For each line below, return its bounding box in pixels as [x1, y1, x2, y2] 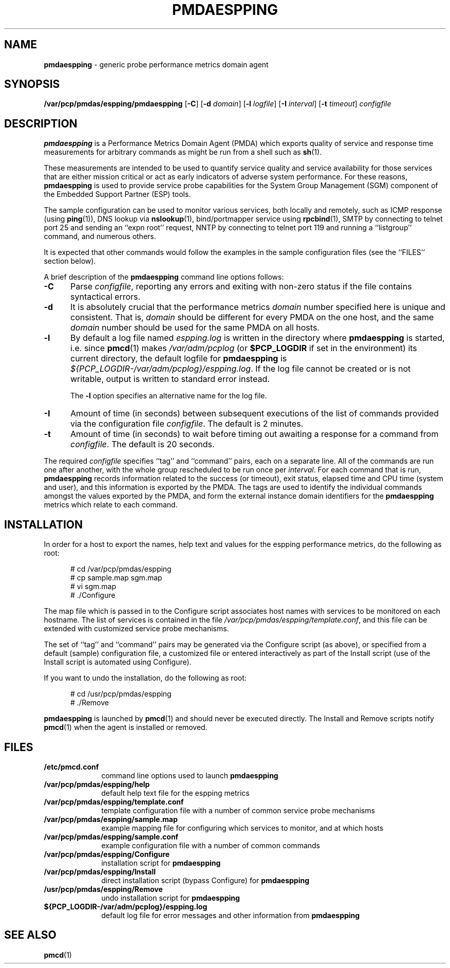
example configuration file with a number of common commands [101, 841, 320, 850]
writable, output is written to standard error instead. [70, 374, 270, 385]
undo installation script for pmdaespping [101, 893, 240, 902]
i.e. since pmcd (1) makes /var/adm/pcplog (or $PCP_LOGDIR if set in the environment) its [70, 343, 417, 354]
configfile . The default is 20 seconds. [70, 439, 215, 450]
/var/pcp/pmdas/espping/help [44, 779, 150, 789]
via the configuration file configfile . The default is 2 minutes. [70, 418, 304, 429]
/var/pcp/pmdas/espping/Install [44, 867, 156, 876]
